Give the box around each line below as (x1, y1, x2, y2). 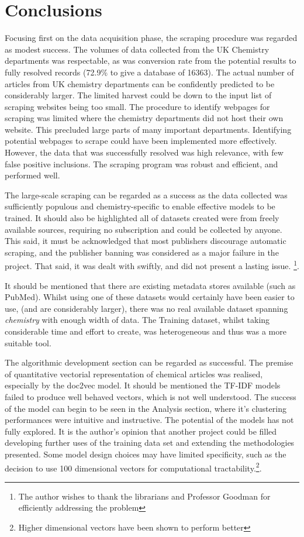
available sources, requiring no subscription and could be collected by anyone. (5, 223, 282, 235)
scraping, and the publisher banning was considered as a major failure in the (5, 246, 279, 258)
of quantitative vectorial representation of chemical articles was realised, (5, 367, 263, 380)
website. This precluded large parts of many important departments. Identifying (5, 123, 292, 135)
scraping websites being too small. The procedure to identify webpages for (5, 100, 270, 112)
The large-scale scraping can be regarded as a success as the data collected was (5, 188, 288, 201)
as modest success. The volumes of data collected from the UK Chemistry (5, 43, 270, 55)
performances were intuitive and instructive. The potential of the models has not (5, 414, 294, 426)
